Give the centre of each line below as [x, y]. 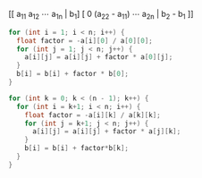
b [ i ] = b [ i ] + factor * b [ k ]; [76, 148]
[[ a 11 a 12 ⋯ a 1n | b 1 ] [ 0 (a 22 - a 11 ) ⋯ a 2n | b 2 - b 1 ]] [101, 15]
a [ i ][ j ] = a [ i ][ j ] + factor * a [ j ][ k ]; [106, 131]
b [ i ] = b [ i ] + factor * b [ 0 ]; [72, 74]
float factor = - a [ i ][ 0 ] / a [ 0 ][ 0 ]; [84, 40]
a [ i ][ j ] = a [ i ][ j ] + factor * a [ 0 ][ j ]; [99, 57]
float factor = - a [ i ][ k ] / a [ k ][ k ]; [93, 115]
